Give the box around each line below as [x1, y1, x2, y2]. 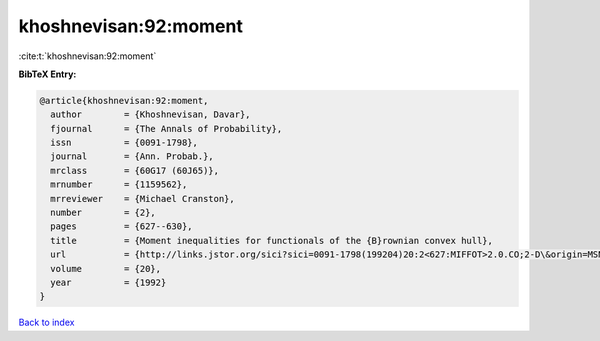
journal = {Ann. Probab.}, [50, 151, 214, 162]
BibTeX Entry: [18, 68, 77, 80]
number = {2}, [50, 207, 157, 219]
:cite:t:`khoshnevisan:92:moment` [18, 50, 157, 62]
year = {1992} [50, 277, 167, 288]
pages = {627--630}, [50, 221, 194, 232]
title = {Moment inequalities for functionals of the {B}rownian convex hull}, [50, 235, 494, 246]
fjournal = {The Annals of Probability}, [50, 123, 283, 134]
